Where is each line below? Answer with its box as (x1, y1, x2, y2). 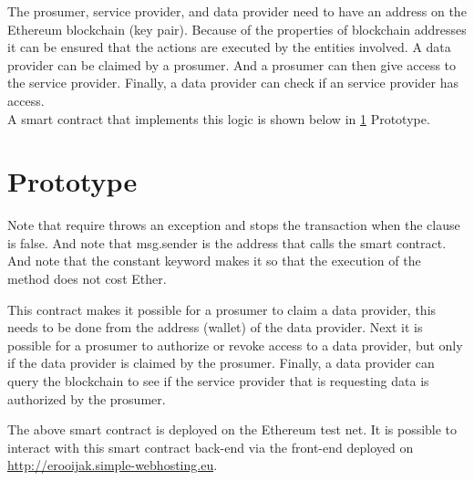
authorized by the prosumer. (7, 389, 166, 408)
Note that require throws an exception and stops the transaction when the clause (7, 215, 460, 235)
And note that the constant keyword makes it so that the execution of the (7, 251, 421, 270)
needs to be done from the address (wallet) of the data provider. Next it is (7, 318, 423, 337)
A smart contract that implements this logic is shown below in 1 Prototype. (7, 109, 430, 128)
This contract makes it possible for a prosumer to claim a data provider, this (7, 299, 437, 319)
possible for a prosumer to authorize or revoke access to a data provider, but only (7, 335, 463, 354)
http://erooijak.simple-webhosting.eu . (7, 455, 218, 475)
